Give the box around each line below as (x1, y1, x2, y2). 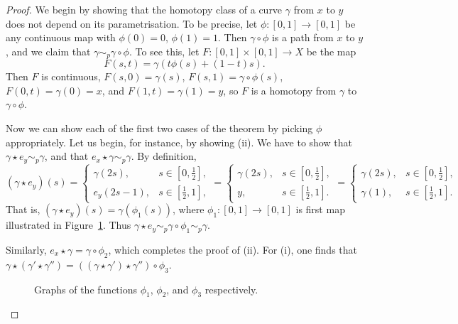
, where (173, 202, 205, 217)
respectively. (205, 281, 258, 296)
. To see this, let (129, 43, 200, 58)
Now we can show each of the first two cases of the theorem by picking (6, 121, 313, 136)
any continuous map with (6, 30, 116, 45)
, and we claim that (6, 43, 91, 58)
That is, (6, 202, 40, 217)
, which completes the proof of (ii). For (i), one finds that (108, 242, 357, 257)
